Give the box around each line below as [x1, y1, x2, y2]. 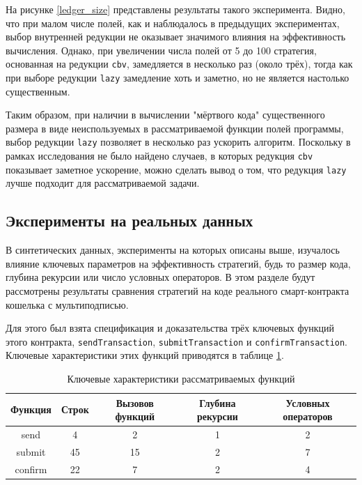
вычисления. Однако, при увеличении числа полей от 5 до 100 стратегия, [6, 43, 317, 57]
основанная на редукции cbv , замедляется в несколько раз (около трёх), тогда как [6, 56, 353, 71]
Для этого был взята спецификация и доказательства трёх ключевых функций [6, 321, 335, 335]
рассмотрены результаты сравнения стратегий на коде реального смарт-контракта [6, 284, 349, 298]
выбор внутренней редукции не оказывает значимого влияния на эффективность [6, 29, 346, 44]
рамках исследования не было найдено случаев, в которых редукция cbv [6, 148, 313, 163]
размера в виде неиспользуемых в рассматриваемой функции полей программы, [6, 121, 344, 135]
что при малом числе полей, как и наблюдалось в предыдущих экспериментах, [6, 15, 340, 30]
